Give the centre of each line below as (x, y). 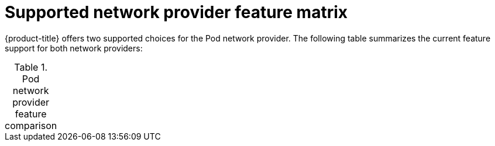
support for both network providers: (74, 48)
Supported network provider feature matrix (176, 12)
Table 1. (31, 67)
